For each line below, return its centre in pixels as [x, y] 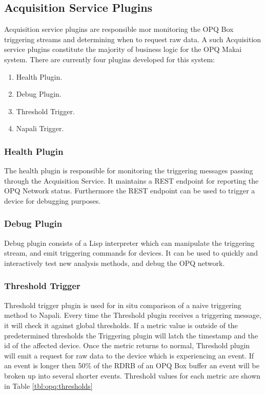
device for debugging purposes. [53, 200]
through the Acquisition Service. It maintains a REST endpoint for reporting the [131, 180]
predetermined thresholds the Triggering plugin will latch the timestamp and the [131, 335]
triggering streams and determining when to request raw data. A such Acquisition [133, 39]
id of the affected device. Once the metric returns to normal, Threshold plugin [127, 345]
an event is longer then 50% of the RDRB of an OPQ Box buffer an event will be [132, 365]
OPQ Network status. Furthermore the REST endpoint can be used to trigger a [130, 191]
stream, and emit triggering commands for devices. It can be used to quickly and [131, 253]
